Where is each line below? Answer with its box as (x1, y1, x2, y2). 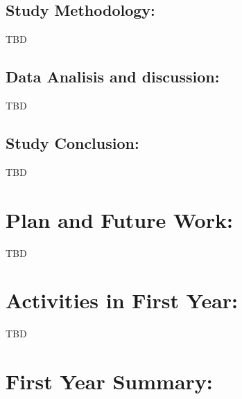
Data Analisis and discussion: (6, 66, 220, 87)
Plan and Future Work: (6, 205, 233, 233)
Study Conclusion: (6, 132, 139, 153)
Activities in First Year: (6, 286, 238, 314)
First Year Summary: (6, 367, 213, 396)
